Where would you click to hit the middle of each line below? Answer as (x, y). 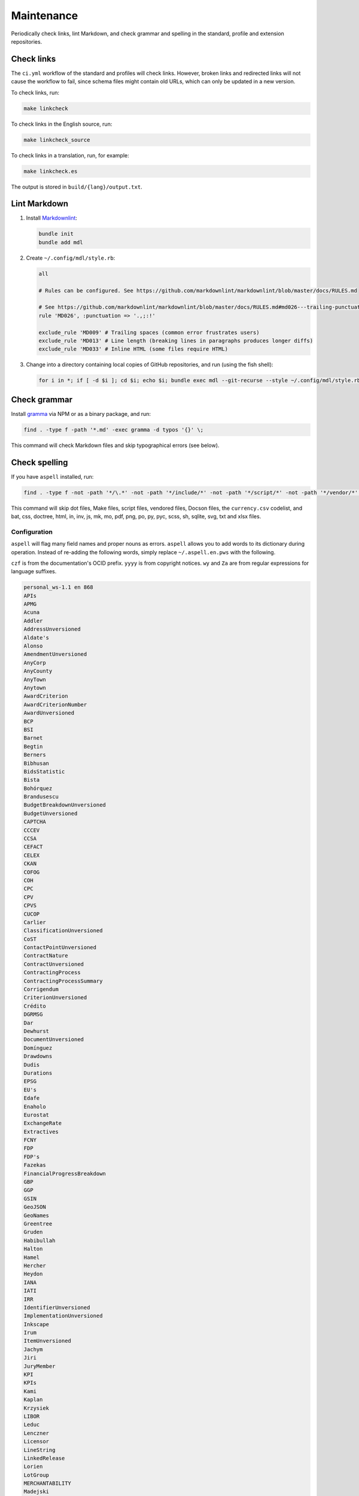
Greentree (38, 1223)
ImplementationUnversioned (63, 1316)
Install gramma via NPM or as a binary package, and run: (81, 413)
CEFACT (33, 847)
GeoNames (36, 1215)
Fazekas (35, 1165)
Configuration (32, 531)
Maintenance (45, 16)
